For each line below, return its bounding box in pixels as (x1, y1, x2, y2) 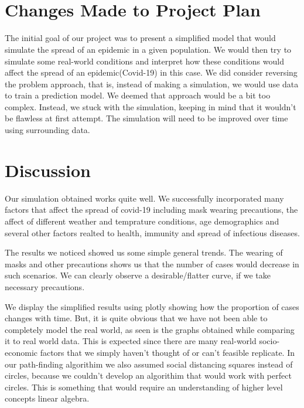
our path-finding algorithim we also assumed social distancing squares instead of (5, 358, 293, 370)
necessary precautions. (5, 280, 85, 293)
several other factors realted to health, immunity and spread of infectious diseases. (5, 226, 300, 239)
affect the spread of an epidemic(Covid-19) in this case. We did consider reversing (5, 66, 298, 79)
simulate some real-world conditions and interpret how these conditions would (5, 55, 284, 67)
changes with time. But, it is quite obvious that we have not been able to (5, 312, 268, 324)
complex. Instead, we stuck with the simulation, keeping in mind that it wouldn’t (5, 100, 296, 113)
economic (5, 346, 37, 358)
